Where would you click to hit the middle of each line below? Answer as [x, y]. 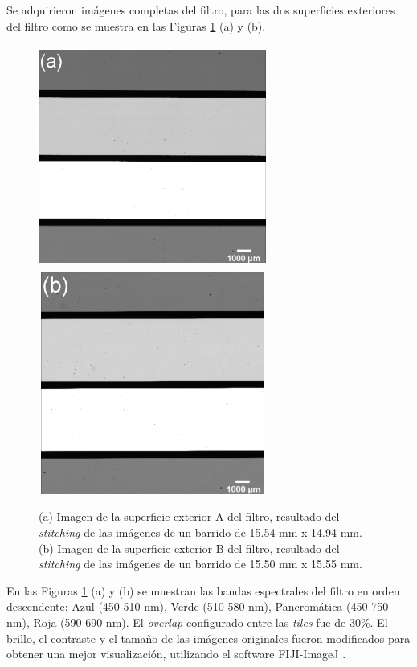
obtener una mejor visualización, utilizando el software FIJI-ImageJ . [176, 654]
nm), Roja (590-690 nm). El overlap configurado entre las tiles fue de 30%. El [197, 622]
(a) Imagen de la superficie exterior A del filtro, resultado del [189, 516]
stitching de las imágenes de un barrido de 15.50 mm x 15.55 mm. [200, 564]
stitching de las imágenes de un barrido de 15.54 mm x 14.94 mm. [200, 532]
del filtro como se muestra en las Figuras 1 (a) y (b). [136, 25]
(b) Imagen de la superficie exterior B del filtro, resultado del [189, 548]
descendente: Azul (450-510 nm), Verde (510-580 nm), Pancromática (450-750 [198, 606]
